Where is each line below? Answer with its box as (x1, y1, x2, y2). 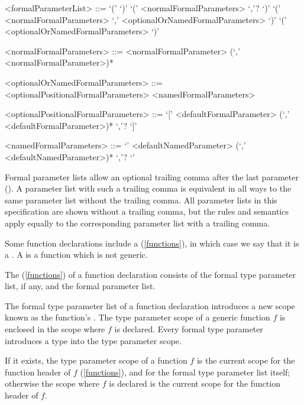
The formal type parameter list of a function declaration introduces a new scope (5, 299, 295, 312)
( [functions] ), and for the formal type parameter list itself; (80, 365, 290, 378)
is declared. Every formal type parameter (114, 323, 263, 335)
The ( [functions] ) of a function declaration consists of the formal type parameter (5, 268, 296, 280)
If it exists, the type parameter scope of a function (5, 354, 187, 367)
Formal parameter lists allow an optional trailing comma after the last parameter (5, 170, 299, 183)
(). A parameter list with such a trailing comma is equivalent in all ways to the (5, 182, 292, 195)
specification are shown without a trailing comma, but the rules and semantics (5, 205, 289, 218)
